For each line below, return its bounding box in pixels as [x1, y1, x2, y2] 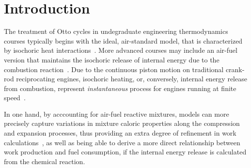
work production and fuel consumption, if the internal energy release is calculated [4, 147, 247, 157]
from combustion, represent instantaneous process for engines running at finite [4, 83, 236, 93]
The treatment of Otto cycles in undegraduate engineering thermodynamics [4, 26, 228, 36]
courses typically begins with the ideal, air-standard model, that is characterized [4, 35, 243, 46]
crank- [225, 64, 245, 74]
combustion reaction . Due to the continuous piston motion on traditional [4, 64, 224, 74]
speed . [4, 92, 26, 103]
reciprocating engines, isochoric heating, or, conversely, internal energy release [16, 74, 247, 84]
